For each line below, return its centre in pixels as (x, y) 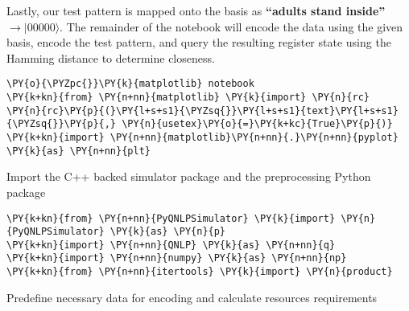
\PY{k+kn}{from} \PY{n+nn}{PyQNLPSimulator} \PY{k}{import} (171, 218)
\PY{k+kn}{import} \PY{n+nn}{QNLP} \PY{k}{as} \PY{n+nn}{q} (171, 245)
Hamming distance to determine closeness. (111, 57)
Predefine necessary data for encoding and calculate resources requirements (192, 297)
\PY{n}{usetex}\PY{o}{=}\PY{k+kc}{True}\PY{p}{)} (257, 124)
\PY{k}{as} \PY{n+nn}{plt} (78, 151)
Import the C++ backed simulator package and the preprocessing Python (189, 176)
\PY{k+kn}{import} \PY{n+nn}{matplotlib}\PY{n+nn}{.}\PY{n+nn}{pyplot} (202, 137)
